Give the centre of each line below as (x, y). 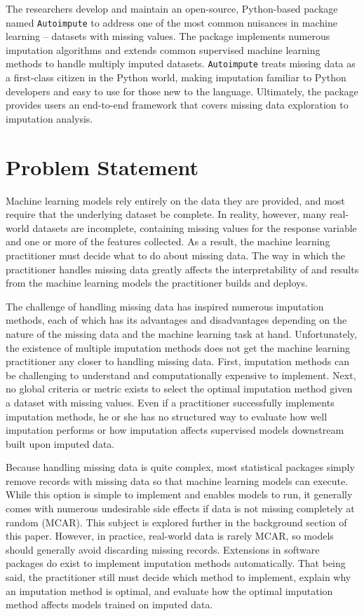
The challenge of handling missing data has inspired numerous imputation (165, 306)
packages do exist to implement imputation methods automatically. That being (176, 563)
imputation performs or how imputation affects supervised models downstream (175, 430)
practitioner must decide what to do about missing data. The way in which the (176, 255)
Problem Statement (102, 166)
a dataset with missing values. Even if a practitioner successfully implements (170, 402)
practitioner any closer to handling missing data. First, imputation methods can (177, 361)
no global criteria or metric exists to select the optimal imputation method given (179, 389)
